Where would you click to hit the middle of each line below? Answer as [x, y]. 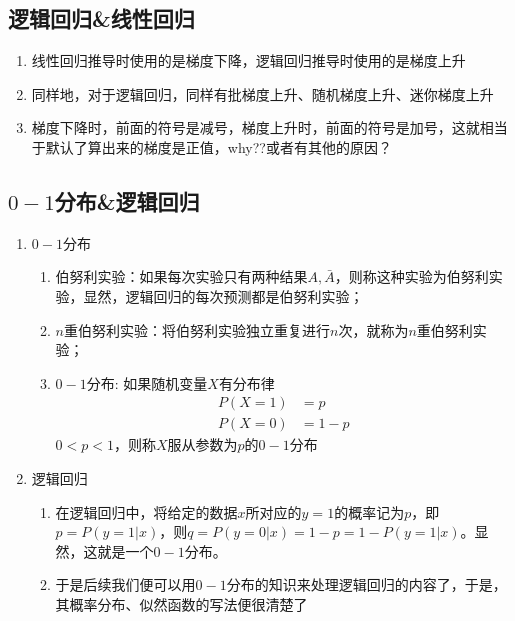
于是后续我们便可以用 [125, 584]
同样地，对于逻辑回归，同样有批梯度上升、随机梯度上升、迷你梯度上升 [262, 93]
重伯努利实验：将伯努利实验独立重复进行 [197, 329]
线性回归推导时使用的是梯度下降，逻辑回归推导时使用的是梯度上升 [248, 60]
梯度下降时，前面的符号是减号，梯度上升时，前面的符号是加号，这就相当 [269, 127]
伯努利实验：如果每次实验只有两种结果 [181, 276]
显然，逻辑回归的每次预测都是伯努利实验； [223, 295]
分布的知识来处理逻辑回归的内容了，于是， [366, 584]
